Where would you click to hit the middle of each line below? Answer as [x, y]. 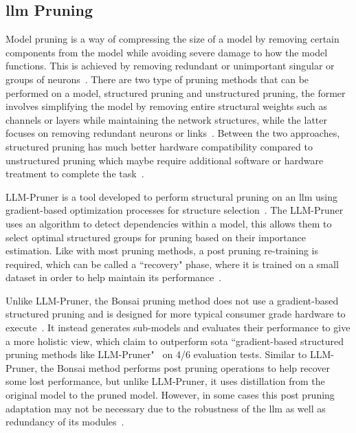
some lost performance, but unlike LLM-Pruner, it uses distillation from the [165, 381]
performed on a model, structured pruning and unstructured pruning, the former [176, 92]
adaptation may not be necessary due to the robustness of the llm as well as [166, 408]
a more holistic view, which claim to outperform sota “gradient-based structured [175, 341]
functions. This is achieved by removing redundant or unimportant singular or [170, 66]
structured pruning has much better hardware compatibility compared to [159, 146]
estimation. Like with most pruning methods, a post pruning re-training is [162, 251]
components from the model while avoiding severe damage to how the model [167, 52]
